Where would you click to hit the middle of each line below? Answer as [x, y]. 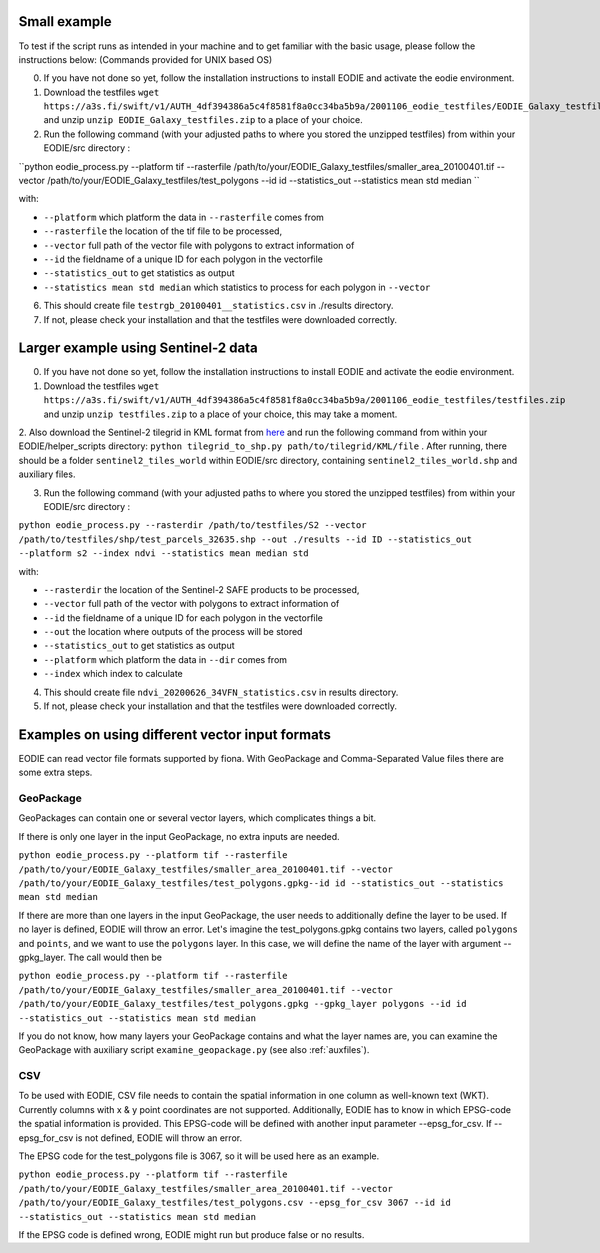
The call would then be [115, 957]
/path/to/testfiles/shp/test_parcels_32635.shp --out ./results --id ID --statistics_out [245, 539]
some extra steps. [55, 772]
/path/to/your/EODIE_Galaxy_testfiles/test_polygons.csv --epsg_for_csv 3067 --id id [235, 1203]
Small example [65, 21]
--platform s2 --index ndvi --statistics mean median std [163, 553]
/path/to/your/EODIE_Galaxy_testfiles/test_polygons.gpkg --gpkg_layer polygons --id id [242, 1004]
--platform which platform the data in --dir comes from [165, 659]
